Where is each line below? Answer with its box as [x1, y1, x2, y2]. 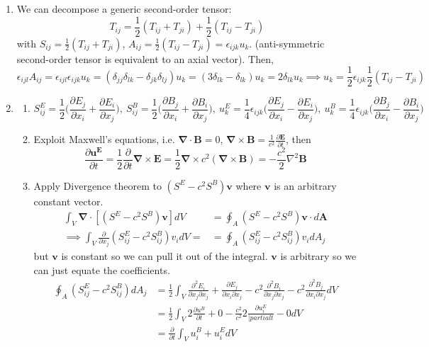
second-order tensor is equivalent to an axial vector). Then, [16, 51, 274, 66]
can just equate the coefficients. [33, 262, 170, 277]
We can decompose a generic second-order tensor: [16, 1, 232, 16]
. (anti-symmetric [249, 35, 325, 50]
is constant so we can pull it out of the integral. [61, 249, 268, 263]
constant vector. [33, 193, 104, 208]
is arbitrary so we [280, 249, 357, 263]
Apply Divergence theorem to [33, 178, 162, 193]
